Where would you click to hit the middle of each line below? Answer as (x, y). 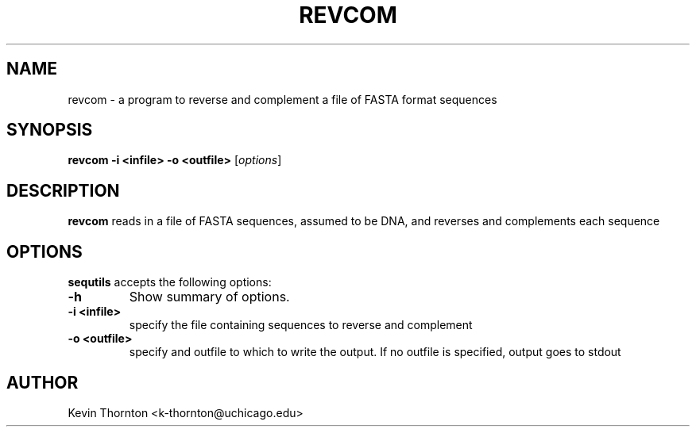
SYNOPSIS (50, 130)
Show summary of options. (209, 297)
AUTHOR (43, 382)
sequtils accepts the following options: (170, 282)
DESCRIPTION (63, 190)
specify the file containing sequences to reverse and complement (301, 325)
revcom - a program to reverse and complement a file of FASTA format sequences (282, 99)
